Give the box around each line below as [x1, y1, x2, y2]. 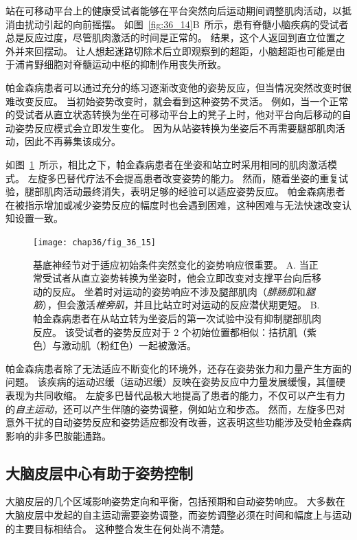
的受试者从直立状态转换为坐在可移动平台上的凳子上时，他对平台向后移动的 [5, 107, 342, 122]
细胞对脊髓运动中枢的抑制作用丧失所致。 [43, 57, 227, 71]
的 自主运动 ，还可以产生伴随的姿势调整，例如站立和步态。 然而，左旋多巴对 [5, 401, 345, 416]
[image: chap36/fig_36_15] [33, 237, 156, 247]
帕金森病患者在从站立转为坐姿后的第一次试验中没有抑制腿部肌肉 [33, 311, 321, 325]
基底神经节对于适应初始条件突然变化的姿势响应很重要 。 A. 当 [33, 257, 309, 271]
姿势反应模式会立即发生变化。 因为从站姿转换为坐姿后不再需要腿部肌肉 [14, 120, 336, 135]
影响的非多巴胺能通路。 [5, 428, 111, 442]
